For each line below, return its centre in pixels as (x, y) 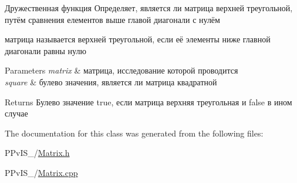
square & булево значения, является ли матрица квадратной (111, 81)
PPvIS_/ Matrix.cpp (41, 172)
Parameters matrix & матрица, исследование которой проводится (122, 70)
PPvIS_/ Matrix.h (37, 153)
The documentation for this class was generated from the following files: (134, 133)
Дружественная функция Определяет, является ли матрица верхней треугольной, (149, 8)
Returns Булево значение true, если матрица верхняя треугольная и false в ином (148, 102)
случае (16, 113)
